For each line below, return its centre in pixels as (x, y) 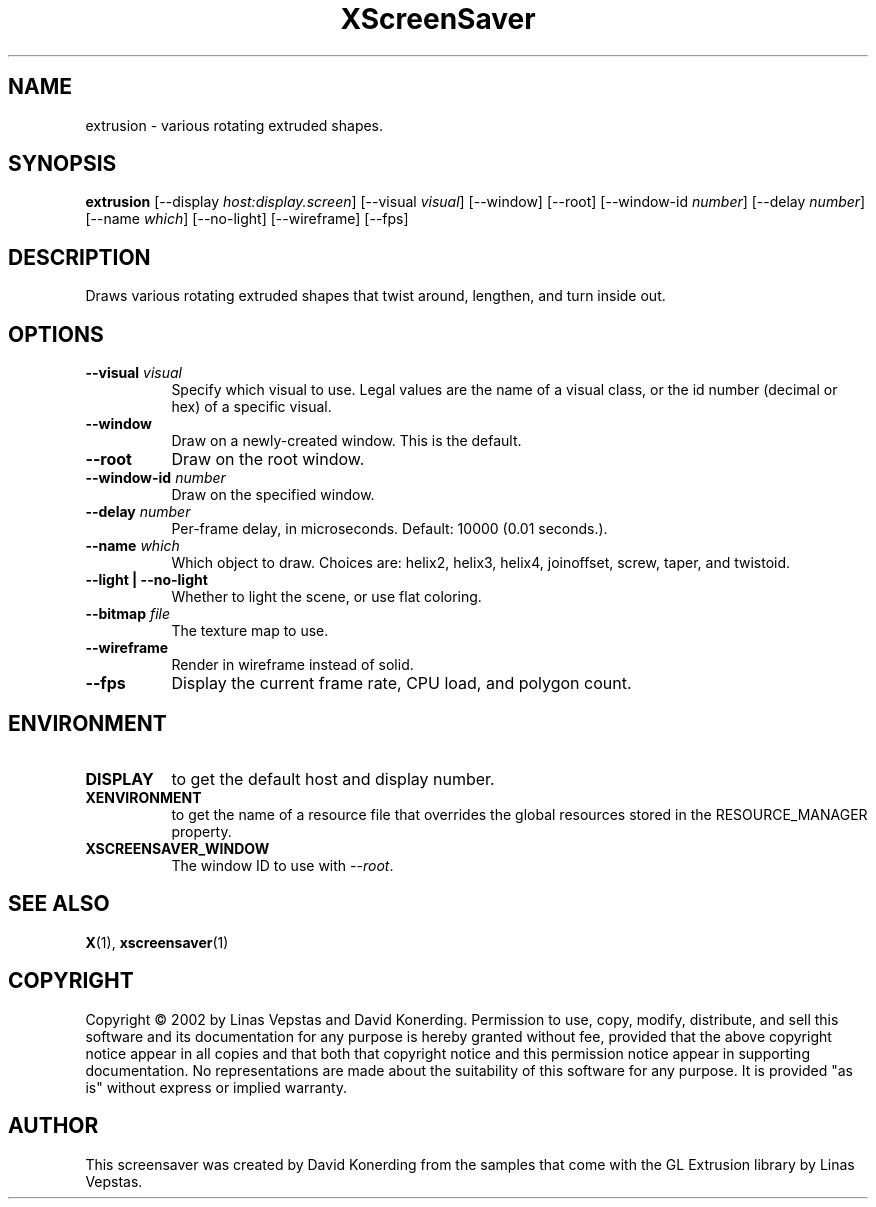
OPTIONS (56, 334)
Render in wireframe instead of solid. (292, 665)
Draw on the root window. (268, 459)
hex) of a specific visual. (251, 407)
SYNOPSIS (62, 164)
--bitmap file (127, 614)
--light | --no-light (146, 580)
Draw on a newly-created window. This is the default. (346, 441)
